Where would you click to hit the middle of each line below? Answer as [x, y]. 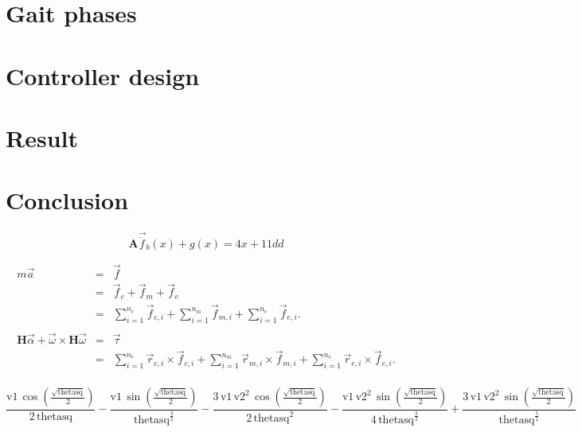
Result [42, 137]
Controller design [103, 75]
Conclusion [67, 200]
